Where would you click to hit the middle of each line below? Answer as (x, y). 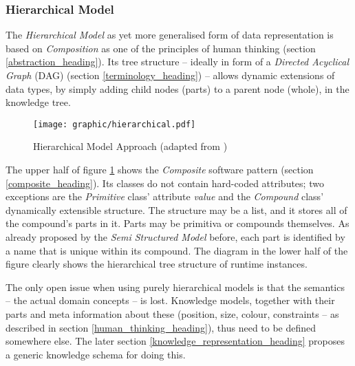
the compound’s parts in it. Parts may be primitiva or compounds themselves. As (177, 223)
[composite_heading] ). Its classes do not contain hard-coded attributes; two (165, 183)
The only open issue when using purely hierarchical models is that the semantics (175, 287)
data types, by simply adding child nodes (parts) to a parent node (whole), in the (177, 88)
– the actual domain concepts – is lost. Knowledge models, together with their (170, 300)
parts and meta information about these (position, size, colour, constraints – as (172, 313)
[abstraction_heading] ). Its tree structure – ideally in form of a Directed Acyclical (177, 62)
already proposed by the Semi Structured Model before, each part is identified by (175, 237)
